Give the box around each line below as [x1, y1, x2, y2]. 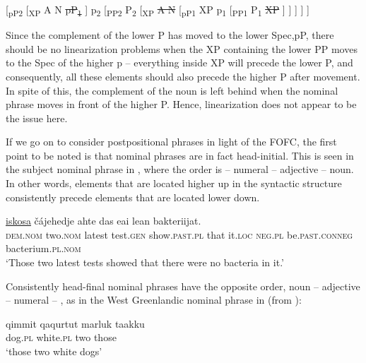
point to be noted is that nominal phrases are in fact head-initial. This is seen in [6, 148, 354, 162]
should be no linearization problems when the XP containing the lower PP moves [6, 41, 358, 56]
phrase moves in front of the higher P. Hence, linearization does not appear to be [6, 97, 357, 112]
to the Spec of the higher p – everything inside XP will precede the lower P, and [6, 55, 353, 70]
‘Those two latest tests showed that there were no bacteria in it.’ [6, 255, 284, 270]
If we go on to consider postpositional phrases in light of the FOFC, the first [6, 134, 337, 149]
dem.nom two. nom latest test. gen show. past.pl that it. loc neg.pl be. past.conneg [6, 227, 353, 242]
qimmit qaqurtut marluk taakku [6, 316, 145, 331]
